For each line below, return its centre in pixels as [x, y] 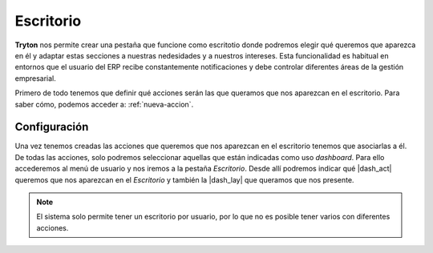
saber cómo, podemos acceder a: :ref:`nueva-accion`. [104, 104]
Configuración [52, 127]
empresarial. [35, 78]
